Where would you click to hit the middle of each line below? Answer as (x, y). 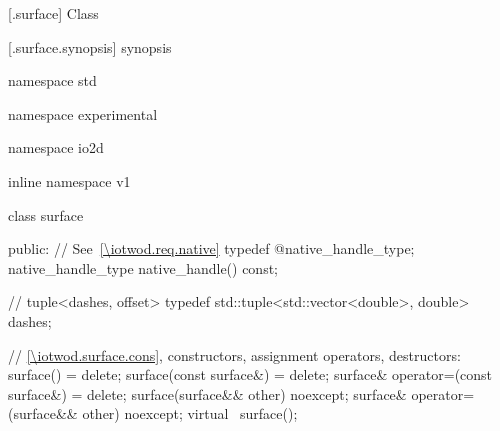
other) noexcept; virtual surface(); (190, 413)
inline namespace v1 (69, 180)
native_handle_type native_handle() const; (143, 267)
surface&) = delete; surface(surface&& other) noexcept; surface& (207, 393)
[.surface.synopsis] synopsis (90, 46)
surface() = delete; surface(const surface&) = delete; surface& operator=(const (250, 374)
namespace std (52, 80)
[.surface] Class (53, 13)
